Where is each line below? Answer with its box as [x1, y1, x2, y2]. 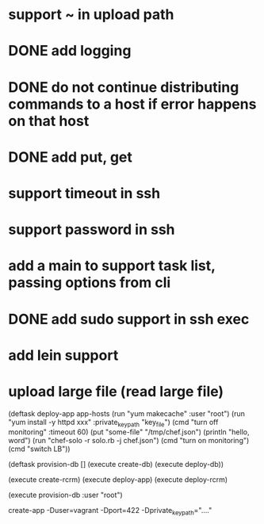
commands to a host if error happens [8, 95, 257, 113]
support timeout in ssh [8, 184, 161, 202]
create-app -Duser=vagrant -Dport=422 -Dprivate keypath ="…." [8, 506, 212, 517]
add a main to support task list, [8, 257, 216, 275]
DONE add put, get [8, 148, 133, 166]
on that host [8, 112, 90, 130]
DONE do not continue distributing [8, 78, 239, 96]
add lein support [8, 346, 119, 364]
